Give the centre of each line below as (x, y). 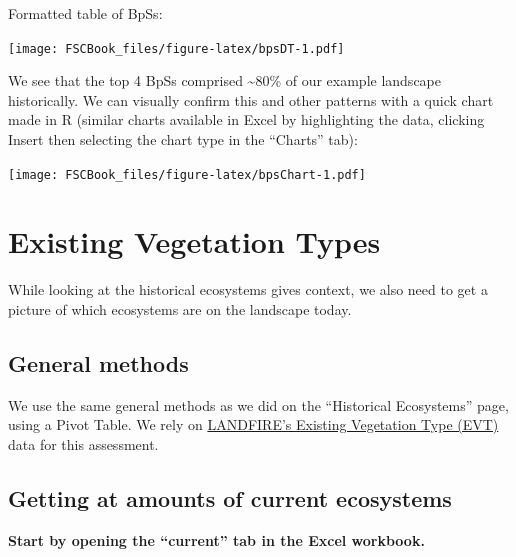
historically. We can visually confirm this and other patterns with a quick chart (251, 99)
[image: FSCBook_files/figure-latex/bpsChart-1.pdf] (187, 174)
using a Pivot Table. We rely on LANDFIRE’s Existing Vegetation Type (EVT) (253, 424)
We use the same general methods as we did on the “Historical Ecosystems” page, (258, 404)
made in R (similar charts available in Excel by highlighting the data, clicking (246, 119)
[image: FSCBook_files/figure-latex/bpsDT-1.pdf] (176, 48)
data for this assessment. (83, 443)
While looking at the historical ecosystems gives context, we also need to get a (248, 289)
